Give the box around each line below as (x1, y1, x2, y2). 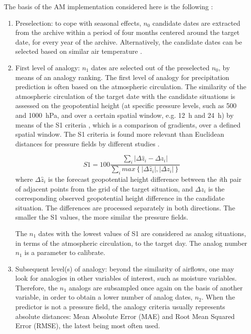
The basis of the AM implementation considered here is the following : (4, 1, 213, 11)
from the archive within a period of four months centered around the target (15, 27, 240, 37)
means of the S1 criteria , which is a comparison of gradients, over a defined (15, 119, 241, 129)
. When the (202, 292, 235, 302)
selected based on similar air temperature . (15, 46, 142, 56)
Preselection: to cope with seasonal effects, (15, 17, 141, 28)
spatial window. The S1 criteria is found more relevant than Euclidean (15, 129, 224, 139)
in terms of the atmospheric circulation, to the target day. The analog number (15, 238, 248, 248)
